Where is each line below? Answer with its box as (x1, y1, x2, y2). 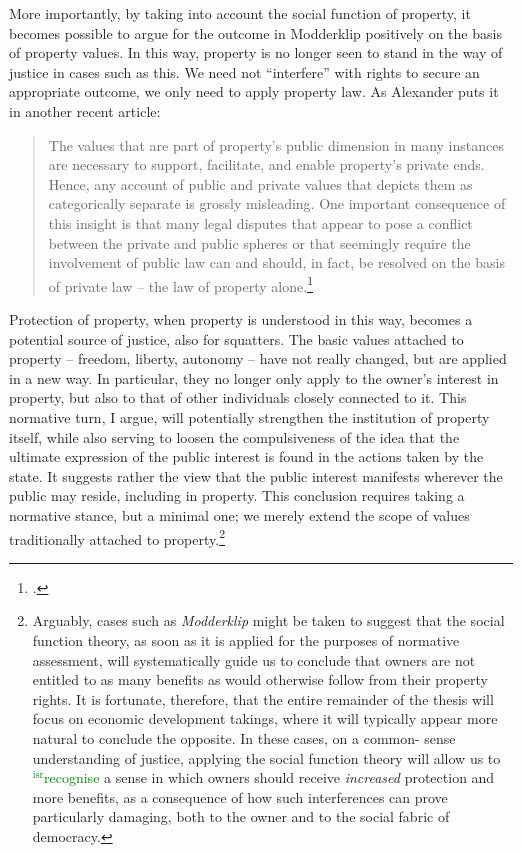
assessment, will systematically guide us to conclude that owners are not (32, 649, 476, 670)
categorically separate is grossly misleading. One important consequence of (48, 193, 506, 214)
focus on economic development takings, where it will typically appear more (32, 708, 498, 729)
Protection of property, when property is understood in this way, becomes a (9, 308, 473, 329)
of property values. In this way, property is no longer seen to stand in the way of (9, 42, 503, 63)
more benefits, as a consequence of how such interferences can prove (32, 786, 448, 807)
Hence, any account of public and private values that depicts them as (48, 173, 473, 194)
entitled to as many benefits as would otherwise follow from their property (32, 669, 488, 690)
